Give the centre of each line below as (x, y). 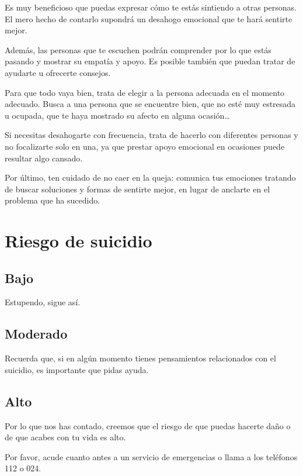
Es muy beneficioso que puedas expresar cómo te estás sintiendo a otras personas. (151, 7)
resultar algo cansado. (44, 158)
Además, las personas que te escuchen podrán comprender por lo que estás (138, 49)
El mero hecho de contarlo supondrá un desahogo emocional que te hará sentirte (149, 18)
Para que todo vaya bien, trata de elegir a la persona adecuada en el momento (145, 92)
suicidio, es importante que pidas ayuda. (77, 369)
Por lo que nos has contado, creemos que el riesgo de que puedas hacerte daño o (148, 425)
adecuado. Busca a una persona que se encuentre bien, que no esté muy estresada (150, 104)
